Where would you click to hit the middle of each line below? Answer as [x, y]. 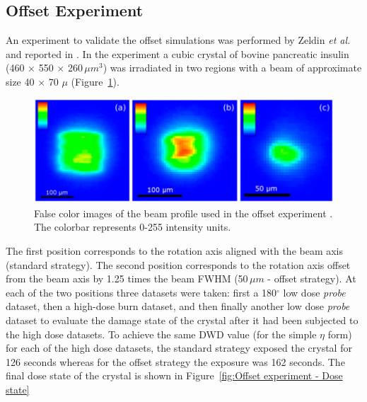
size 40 [20, 81]
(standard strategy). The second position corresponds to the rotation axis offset [178, 264]
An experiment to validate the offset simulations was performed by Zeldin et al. [178, 40]
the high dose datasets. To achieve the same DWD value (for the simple [161, 334]
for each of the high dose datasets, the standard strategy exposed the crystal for [179, 348]
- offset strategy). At [312, 278]
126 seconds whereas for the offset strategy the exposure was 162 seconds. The [175, 361]
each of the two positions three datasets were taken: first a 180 [141, 292]
